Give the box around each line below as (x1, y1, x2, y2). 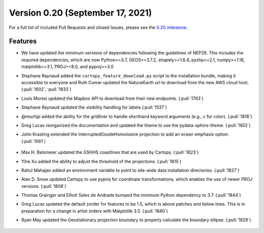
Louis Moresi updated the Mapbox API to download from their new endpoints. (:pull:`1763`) (21, 95, 204, 101)
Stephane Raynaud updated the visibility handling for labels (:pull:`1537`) (21, 104, 167, 110)
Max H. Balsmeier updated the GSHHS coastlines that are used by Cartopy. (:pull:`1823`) (21, 149, 199, 155)
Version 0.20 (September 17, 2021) (9, 7, 152, 18)
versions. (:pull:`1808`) (21, 183, 66, 189)
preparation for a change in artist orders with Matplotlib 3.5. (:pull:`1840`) (21, 208, 168, 214)
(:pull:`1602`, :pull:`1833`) (21, 86, 72, 93)
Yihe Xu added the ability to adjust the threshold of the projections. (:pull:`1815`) (21, 158, 182, 164)
